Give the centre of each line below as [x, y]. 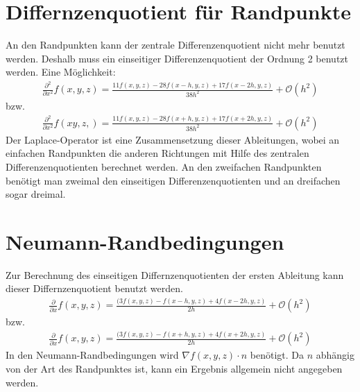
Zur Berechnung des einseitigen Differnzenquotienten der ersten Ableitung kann [175, 274]
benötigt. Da [277, 355]
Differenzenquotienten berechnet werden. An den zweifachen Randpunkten [164, 166]
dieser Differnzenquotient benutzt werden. [94, 288]
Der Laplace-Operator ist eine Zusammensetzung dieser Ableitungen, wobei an [173, 139]
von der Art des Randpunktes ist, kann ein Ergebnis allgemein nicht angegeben [174, 368]
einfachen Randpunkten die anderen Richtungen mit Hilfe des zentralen [157, 153]
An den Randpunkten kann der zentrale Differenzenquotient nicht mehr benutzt [175, 45]
